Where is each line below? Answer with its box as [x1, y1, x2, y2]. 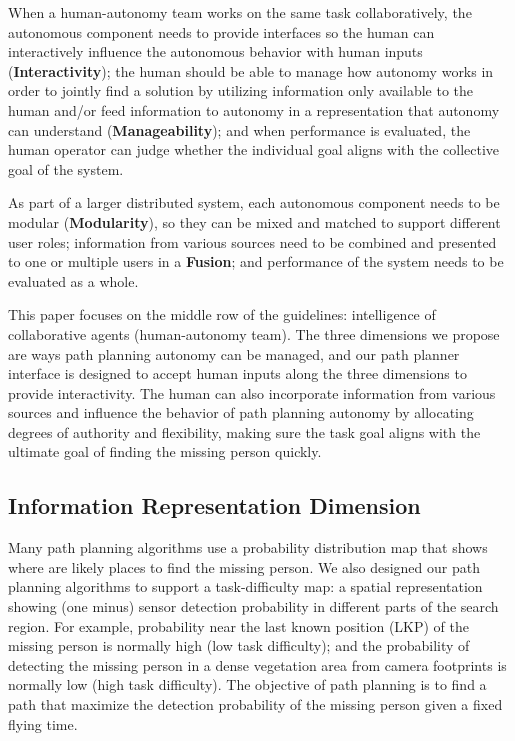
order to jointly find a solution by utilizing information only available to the [8, 80, 473, 101]
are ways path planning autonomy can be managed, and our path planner [8, 343, 460, 364]
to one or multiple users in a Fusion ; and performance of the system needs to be [8, 251, 504, 272]
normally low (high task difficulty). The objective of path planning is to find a [8, 674, 487, 695]
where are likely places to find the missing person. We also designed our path [8, 556, 480, 577]
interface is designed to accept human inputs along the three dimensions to [8, 363, 467, 384]
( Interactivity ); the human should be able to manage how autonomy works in [8, 60, 494, 81]
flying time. [8, 713, 78, 734]
